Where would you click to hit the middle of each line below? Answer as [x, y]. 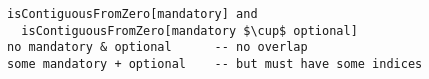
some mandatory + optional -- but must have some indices [215, 63]
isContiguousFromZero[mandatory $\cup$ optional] [189, 30]
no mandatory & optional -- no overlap [157, 47]
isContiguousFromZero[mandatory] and [132, 14]
